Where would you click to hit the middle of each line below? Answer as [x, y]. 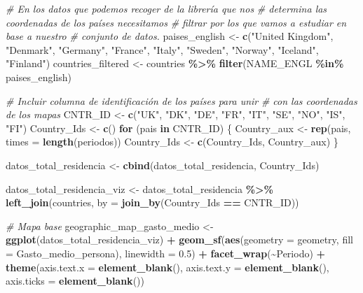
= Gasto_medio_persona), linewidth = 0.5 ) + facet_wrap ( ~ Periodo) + [166, 253]
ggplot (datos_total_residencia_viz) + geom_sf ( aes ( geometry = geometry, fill [179, 240]
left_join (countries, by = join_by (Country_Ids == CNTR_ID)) [152, 202]
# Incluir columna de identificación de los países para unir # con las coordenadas [181, 100]
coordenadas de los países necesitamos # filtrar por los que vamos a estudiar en [176, 22]
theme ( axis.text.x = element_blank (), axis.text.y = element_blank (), [167, 267]
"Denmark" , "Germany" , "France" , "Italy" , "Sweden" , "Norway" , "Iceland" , [162, 49]
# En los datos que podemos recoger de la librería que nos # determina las [166, 8]
